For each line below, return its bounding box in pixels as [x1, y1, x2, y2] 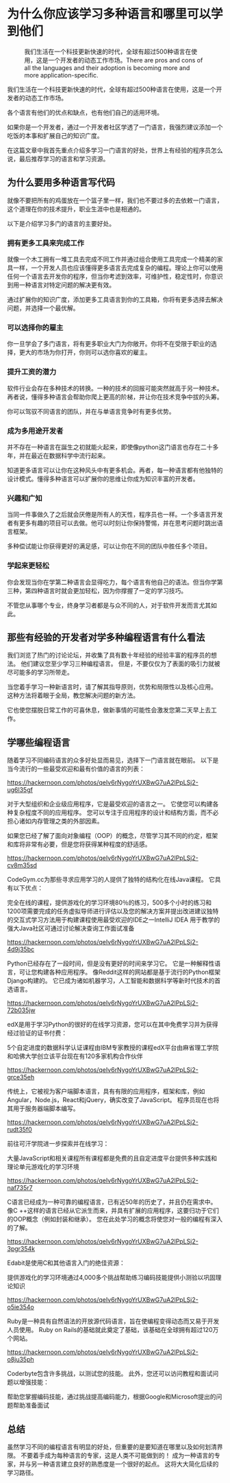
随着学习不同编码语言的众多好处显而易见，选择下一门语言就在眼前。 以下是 [7, 756, 219, 764]
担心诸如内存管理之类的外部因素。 [7, 817, 103, 826]
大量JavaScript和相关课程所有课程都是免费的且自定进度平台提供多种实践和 [7, 1154, 218, 1163]
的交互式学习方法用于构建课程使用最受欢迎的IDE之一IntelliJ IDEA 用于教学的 [7, 915, 220, 924]
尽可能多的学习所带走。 [7, 668, 73, 677]
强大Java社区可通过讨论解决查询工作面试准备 [7, 924, 135, 933]
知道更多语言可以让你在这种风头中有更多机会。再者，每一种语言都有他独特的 [7, 466, 223, 474]
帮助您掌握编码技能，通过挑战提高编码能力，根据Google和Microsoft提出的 [7, 1392, 216, 1401]
